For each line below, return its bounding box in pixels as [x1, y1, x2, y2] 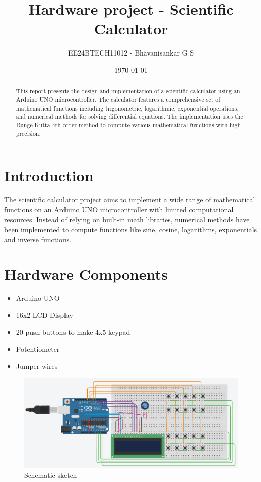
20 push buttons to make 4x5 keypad [16, 327, 130, 337]
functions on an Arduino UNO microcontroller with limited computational [4, 204, 234, 215]
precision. [16, 129, 41, 137]
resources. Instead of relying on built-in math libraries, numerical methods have [4, 214, 250, 225]
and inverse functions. [4, 234, 72, 244]
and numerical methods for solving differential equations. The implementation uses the [16, 112, 243, 121]
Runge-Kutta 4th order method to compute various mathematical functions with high [16, 120, 241, 129]
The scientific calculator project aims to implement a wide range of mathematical [4, 194, 255, 205]
